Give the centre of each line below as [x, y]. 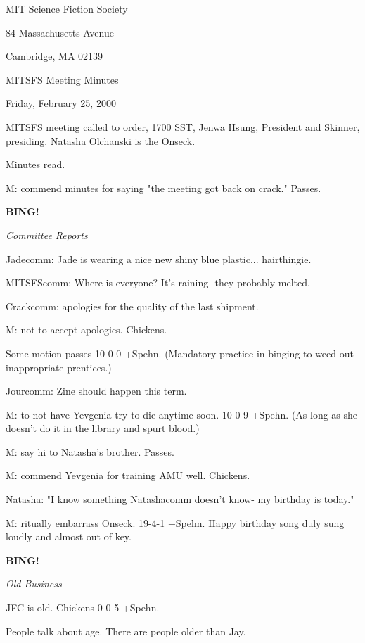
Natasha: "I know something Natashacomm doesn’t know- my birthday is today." [180, 499]
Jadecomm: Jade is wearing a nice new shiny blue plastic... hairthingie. [159, 259]
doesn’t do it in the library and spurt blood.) [103, 428]
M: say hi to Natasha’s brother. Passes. [90, 451]
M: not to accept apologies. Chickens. [87, 330]
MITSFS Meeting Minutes [62, 79]
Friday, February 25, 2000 [61, 103]
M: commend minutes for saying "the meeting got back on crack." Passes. [164, 187]
